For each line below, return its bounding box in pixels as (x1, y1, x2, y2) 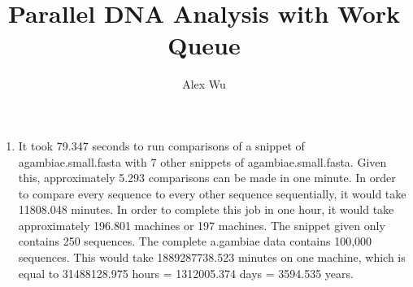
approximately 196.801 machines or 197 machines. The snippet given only (18, 216, 385, 233)
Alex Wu (182, 76, 226, 93)
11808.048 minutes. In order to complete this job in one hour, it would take (18, 201, 394, 218)
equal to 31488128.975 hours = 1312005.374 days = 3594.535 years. (18, 264, 354, 281)
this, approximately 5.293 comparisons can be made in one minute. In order (18, 169, 396, 186)
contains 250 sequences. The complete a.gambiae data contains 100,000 (18, 233, 372, 250)
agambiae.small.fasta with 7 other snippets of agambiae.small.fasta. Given (18, 153, 387, 170)
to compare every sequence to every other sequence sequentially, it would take (18, 185, 406, 202)
